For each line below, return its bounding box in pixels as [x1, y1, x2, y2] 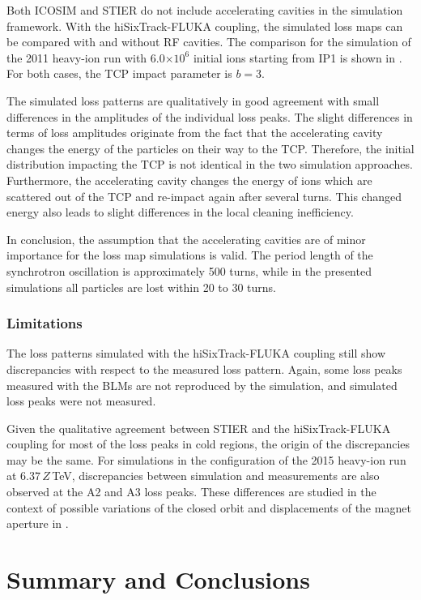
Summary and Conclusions [6, 563, 310, 596]
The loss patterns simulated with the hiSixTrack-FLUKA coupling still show [6, 345, 385, 362]
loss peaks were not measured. [6, 392, 156, 409]
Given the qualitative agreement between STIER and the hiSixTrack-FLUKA [6, 419, 391, 436]
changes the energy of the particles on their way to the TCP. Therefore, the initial [6, 139, 415, 156]
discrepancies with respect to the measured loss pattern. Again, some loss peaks [6, 360, 402, 377]
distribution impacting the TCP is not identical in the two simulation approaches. [6, 156, 413, 173]
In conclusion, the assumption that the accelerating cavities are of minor [6, 230, 366, 247]
